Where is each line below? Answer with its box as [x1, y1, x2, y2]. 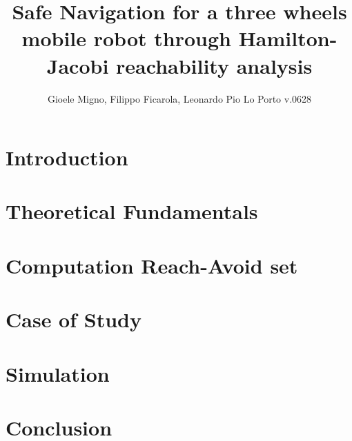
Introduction [6, 143, 128, 172]
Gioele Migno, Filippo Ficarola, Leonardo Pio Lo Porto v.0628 [47, 91, 312, 105]
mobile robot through [21, 24, 231, 52]
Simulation [6, 359, 110, 387]
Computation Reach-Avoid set [6, 251, 298, 279]
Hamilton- [238, 24, 338, 52]
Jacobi [46, 51, 109, 79]
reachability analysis [116, 51, 313, 79]
